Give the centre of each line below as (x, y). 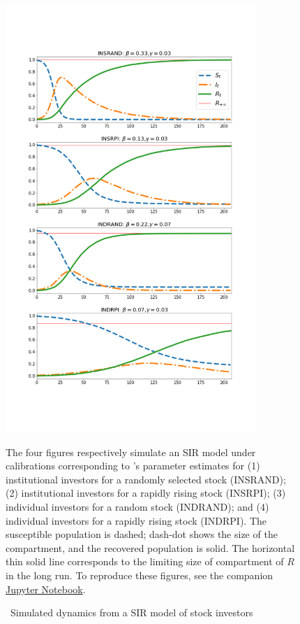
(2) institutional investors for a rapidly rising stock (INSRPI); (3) (146, 493)
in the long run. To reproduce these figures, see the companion (140, 575)
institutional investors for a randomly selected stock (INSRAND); (146, 479)
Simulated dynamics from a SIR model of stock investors (132, 612)
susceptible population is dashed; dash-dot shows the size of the (142, 534)
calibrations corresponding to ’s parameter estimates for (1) (133, 466)
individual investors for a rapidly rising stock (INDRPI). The (136, 520)
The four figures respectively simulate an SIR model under (131, 452)
